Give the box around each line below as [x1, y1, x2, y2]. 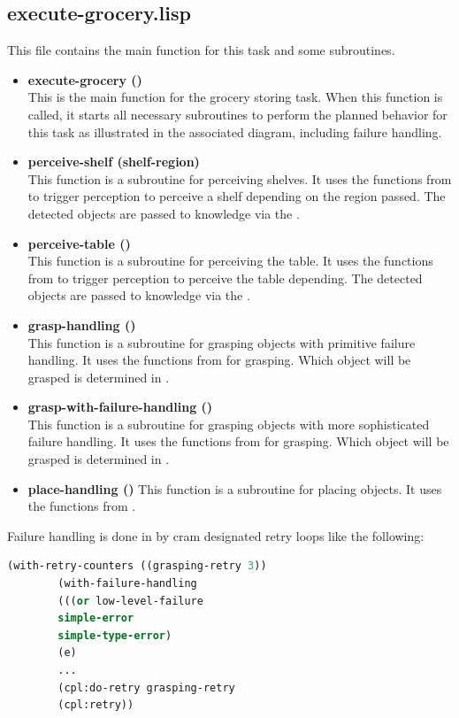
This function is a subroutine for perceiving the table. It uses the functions [27, 251, 433, 270]
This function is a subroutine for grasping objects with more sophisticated [27, 414, 430, 433]
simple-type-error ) [57, 629, 172, 642]
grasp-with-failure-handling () [27, 398, 213, 416]
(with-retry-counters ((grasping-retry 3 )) [7, 560, 267, 573]
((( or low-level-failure [57, 594, 203, 607]
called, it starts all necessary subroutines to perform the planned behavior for [27, 104, 448, 123]
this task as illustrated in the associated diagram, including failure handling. [27, 122, 442, 141]
